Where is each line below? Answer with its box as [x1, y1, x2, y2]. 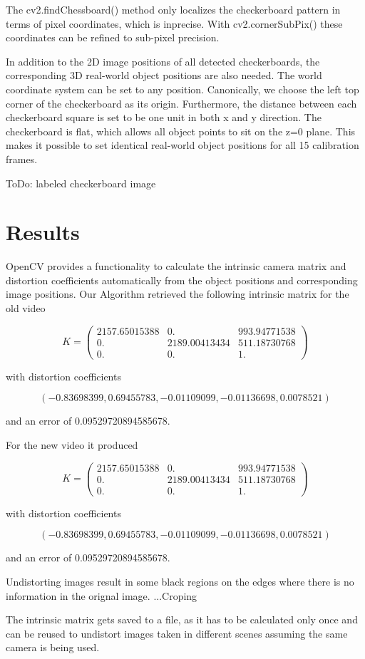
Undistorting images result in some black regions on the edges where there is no [6, 574, 354, 588]
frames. [6, 151, 38, 166]
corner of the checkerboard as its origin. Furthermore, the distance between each [6, 95, 357, 110]
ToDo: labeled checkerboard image [6, 175, 156, 190]
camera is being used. [6, 640, 100, 655]
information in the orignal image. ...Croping [6, 588, 197, 603]
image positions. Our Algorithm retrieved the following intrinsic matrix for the [6, 286, 349, 301]
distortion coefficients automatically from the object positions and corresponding [6, 272, 358, 287]
